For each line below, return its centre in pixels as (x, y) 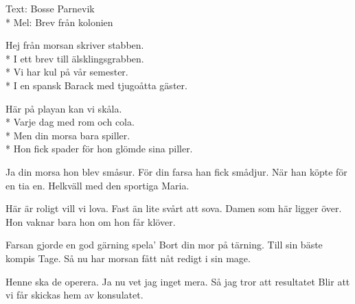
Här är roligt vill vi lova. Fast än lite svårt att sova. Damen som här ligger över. (174, 208)
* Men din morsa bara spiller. (68, 135)
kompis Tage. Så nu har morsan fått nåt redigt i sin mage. (128, 258)
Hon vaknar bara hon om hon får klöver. (91, 221)
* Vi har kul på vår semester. (67, 72)
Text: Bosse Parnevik (50, 8)
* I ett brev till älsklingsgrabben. (75, 58)
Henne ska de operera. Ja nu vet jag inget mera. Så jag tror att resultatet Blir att (178, 281)
